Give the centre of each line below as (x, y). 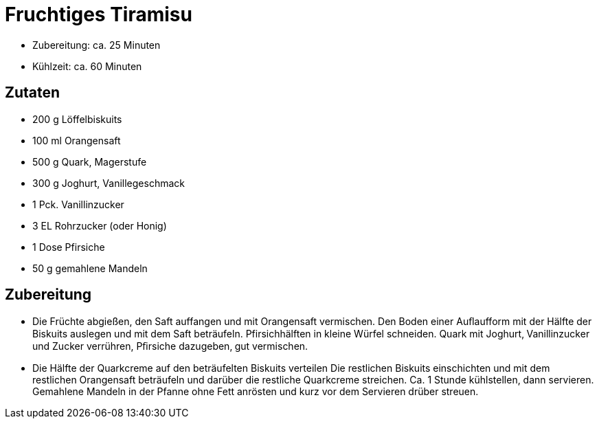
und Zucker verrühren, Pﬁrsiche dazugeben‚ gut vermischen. (170, 346)
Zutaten (33, 93)
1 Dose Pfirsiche (69, 247)
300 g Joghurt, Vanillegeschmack (109, 183)
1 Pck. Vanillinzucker (78, 204)
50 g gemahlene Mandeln (90, 268)
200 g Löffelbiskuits (77, 119)
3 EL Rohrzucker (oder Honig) (100, 225)
